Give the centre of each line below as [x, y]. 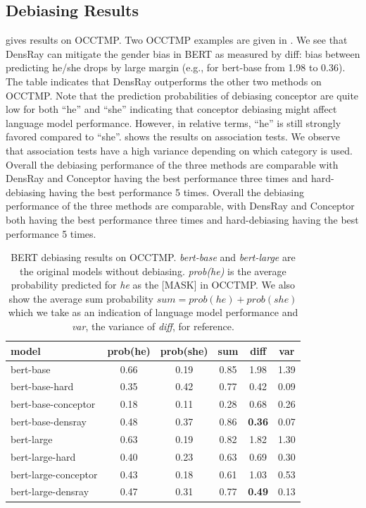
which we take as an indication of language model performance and [153, 312]
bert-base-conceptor [53, 404]
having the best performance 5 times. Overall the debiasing [176, 192]
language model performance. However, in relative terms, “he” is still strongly [173, 122]
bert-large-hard [43, 456]
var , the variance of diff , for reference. [153, 326]
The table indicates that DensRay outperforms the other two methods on [164, 81]
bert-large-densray [50, 491]
